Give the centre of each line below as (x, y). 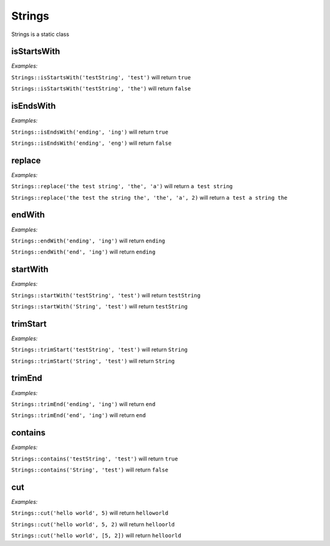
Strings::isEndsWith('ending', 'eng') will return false (91, 143)
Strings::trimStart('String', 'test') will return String (93, 361)
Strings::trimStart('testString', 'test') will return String (99, 350)
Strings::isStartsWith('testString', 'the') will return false (101, 89)
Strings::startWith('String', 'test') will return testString (100, 306)
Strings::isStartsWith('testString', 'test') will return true (101, 77)
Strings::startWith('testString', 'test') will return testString (106, 295)
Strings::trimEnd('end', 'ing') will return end (79, 415)
